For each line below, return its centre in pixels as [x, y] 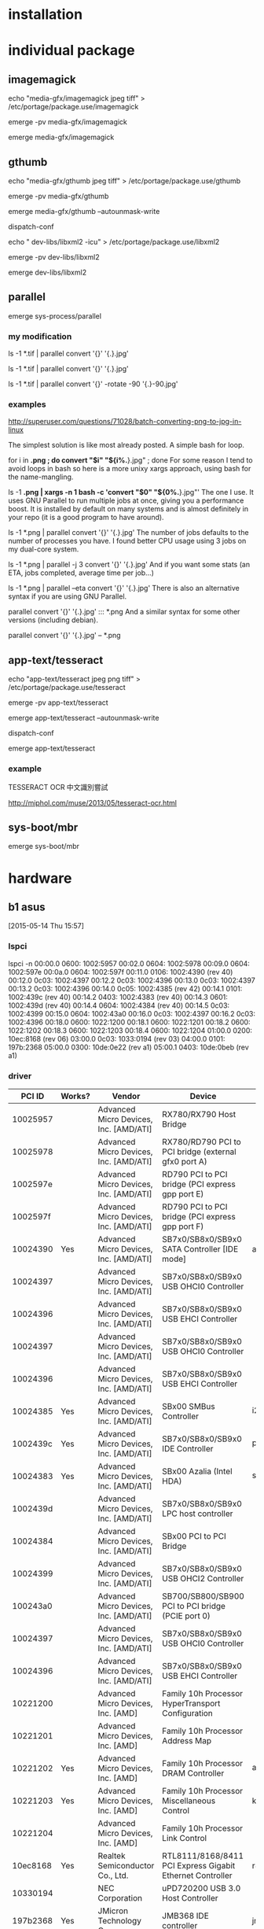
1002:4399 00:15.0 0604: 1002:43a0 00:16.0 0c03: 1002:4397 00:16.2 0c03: [132, 1013]
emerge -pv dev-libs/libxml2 [54, 257]
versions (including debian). [53, 620]
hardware [40, 878]
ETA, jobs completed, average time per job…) [81, 573]
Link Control [184, 1838]
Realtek [112, 1856]
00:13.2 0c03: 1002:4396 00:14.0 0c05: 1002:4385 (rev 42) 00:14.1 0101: [125, 988]
